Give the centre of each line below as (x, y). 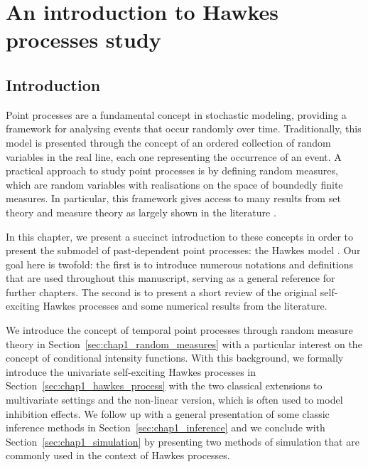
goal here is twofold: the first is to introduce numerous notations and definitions (180, 264)
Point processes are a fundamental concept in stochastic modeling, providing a (176, 114)
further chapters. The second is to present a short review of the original (162, 292)
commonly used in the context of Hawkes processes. (118, 455)
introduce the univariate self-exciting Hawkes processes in (131, 371)
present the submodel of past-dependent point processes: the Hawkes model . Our (183, 250)
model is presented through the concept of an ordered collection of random (168, 142)
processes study (83, 40)
